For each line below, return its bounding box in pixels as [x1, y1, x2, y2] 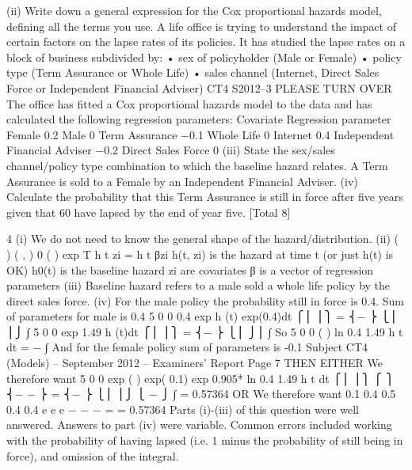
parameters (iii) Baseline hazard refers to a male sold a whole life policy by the [6, 277, 391, 294]
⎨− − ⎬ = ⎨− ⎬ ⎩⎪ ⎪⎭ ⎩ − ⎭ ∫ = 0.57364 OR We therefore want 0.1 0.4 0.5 [6, 385, 396, 402]
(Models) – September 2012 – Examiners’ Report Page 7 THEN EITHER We [6, 354, 383, 371]
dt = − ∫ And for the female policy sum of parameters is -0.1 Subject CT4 [6, 339, 368, 355]
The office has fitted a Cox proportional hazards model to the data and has [6, 95, 372, 112]
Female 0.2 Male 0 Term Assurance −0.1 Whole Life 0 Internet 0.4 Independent [6, 126, 395, 142]
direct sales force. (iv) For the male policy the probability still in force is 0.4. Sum [6, 292, 404, 309]
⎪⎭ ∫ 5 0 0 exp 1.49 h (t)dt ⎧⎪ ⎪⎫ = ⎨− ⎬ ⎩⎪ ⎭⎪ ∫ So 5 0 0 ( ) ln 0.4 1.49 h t [6, 323, 403, 339]
